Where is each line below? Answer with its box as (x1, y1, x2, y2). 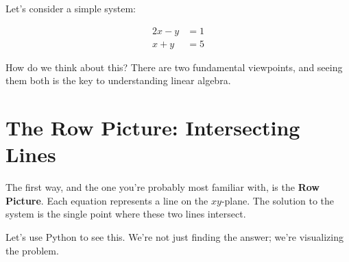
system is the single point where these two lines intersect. (5, 207, 246, 221)
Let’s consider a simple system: (5, 1, 136, 15)
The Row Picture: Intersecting (5, 114, 300, 142)
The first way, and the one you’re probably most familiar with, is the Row (5, 180, 320, 194)
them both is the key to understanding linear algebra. (5, 73, 231, 88)
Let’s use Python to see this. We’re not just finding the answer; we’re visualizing (5, 229, 344, 244)
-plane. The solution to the (221, 193, 335, 207)
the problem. (5, 243, 59, 257)
